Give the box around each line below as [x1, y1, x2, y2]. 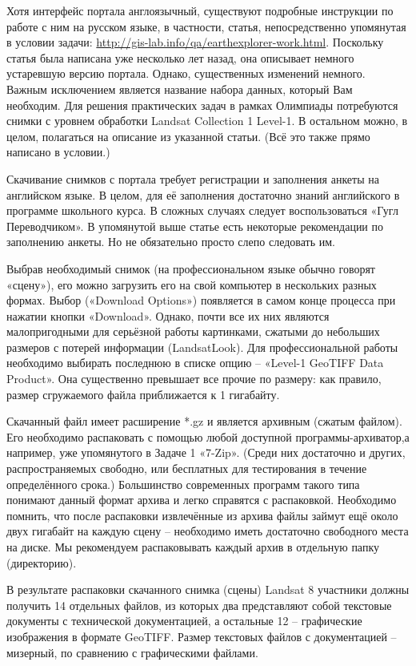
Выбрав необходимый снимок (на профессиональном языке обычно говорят [6, 260, 375, 276]
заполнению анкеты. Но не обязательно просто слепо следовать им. [6, 233, 335, 250]
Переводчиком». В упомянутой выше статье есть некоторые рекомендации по [6, 217, 384, 234]
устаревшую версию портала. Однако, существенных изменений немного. [6, 65, 366, 82]
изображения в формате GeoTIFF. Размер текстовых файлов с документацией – [6, 628, 397, 644]
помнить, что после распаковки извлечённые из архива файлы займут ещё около [6, 507, 398, 523]
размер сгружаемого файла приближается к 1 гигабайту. [6, 385, 280, 402]
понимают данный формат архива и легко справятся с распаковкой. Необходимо [6, 491, 397, 508]
